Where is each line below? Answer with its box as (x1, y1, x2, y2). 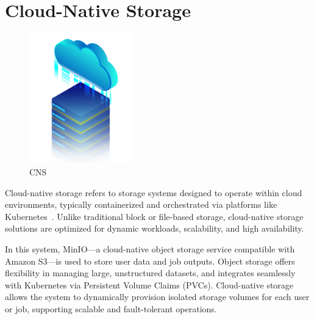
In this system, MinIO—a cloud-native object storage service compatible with (5, 242, 295, 255)
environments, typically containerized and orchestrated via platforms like (5, 198, 277, 211)
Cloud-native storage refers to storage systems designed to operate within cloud (5, 186, 302, 199)
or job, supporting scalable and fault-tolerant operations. (5, 302, 217, 315)
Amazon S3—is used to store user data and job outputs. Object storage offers (5, 254, 295, 267)
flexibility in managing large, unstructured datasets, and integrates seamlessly (5, 266, 296, 279)
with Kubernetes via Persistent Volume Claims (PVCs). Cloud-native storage (5, 278, 294, 291)
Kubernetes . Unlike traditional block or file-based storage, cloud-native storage (5, 210, 304, 222)
